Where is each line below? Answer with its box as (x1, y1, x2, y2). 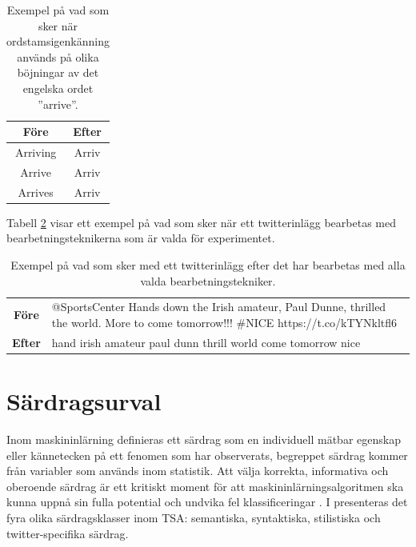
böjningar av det (17, 64, 99, 81)
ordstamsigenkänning (6, 33, 110, 50)
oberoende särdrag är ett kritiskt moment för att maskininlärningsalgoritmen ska (6, 477, 404, 494)
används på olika (17, 48, 99, 65)
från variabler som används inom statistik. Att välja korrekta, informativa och (6, 462, 389, 479)
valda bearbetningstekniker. (140, 272, 276, 289)
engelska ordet (22, 79, 94, 96)
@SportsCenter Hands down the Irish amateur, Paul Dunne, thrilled (51, 298, 386, 315)
